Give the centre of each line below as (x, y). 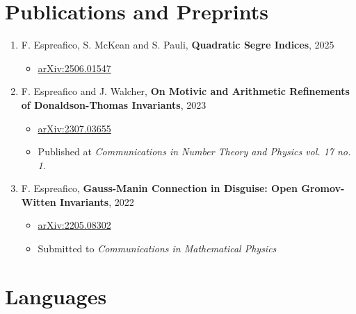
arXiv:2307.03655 (74, 128)
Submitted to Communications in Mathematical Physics (157, 248)
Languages (56, 296)
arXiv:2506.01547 (74, 68)
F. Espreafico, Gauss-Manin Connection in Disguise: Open (159, 188)
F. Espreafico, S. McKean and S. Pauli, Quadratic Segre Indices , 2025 (178, 45)
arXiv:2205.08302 (74, 225)
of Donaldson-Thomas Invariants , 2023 (114, 104)
